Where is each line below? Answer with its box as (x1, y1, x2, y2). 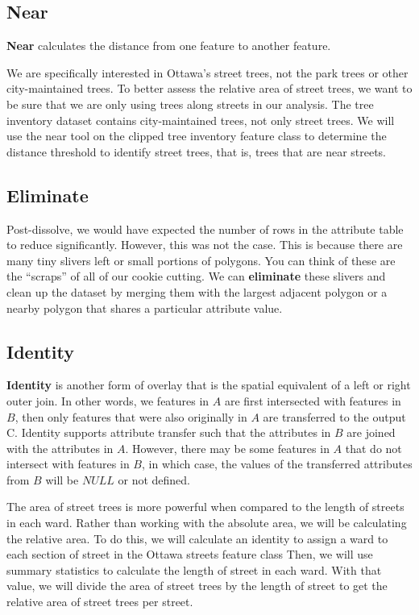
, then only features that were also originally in (15, 408, 247, 425)
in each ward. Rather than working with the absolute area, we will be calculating (6, 514, 407, 531)
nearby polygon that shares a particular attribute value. (6, 299, 283, 316)
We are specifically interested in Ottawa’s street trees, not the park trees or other (6, 64, 409, 81)
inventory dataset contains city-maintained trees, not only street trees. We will (6, 111, 395, 128)
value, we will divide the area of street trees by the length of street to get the (6, 577, 388, 594)
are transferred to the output (263, 408, 406, 425)
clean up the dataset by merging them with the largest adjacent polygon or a (6, 283, 388, 300)
